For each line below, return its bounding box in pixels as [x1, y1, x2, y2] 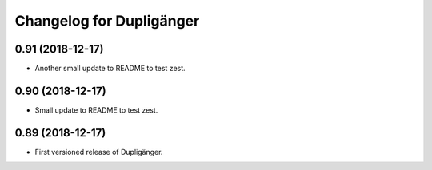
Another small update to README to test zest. [34, 64, 186, 73]
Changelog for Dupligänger [14, 12, 200, 30]
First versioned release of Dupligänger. [34, 147, 163, 156]
